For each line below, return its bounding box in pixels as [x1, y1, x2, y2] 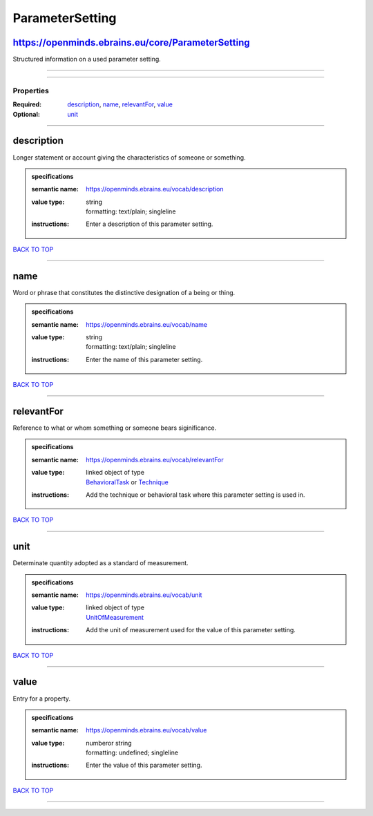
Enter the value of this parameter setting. [86, 761, 202, 770]
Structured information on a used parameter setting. [12, 55, 162, 64]
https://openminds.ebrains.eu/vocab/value [86, 726, 207, 734]
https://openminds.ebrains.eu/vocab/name [86, 320, 207, 328]
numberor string [86, 739, 132, 747]
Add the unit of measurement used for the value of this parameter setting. [86, 626, 296, 634]
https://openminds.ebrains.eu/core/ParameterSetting [12, 37, 250, 48]
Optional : [12, 110, 41, 118]
